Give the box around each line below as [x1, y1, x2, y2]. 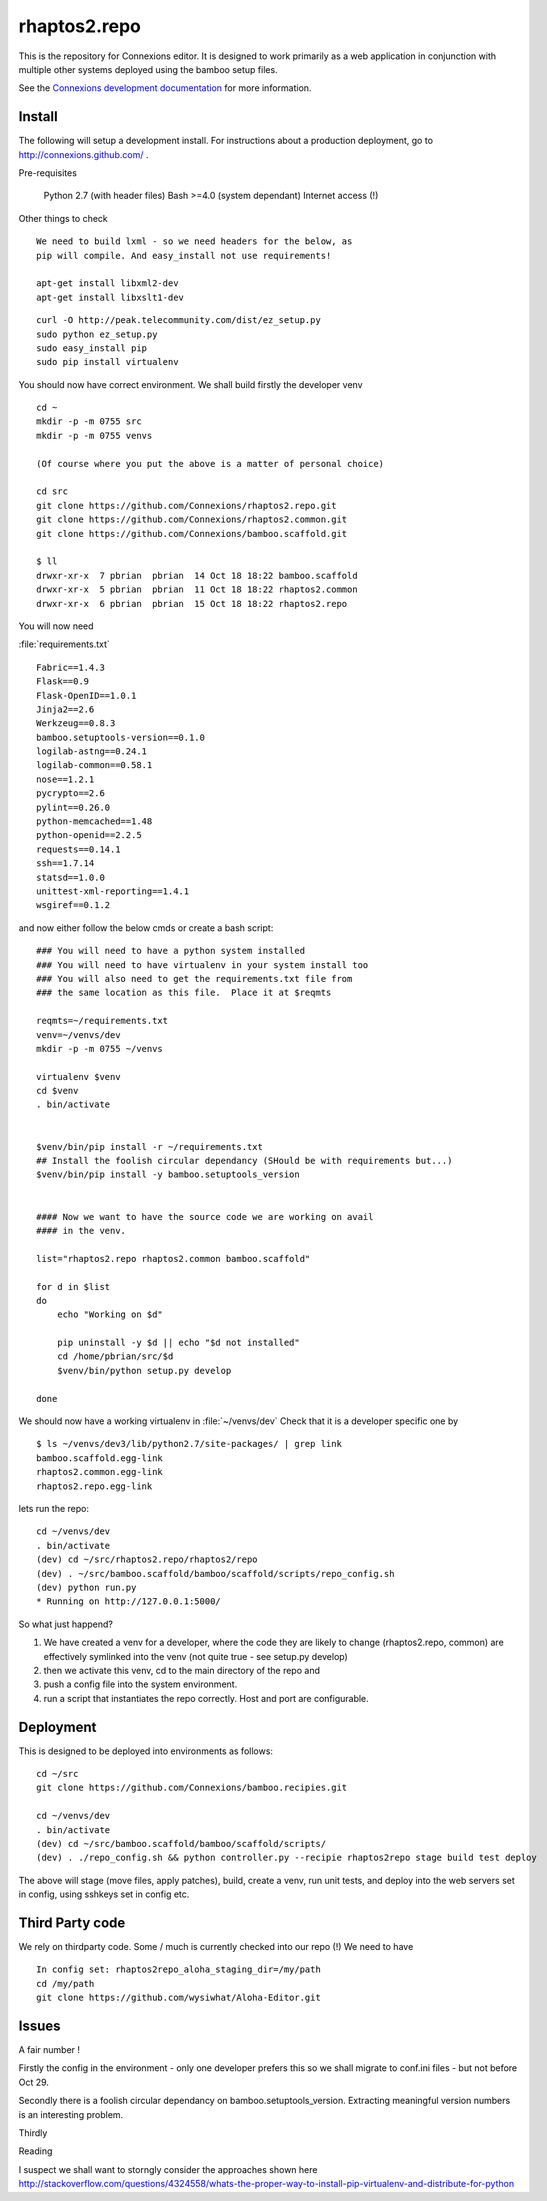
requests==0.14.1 [36, 843, 121, 855]
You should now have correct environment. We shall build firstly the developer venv [18, 378, 363, 390]
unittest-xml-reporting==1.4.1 [36, 885, 190, 897]
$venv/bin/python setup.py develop [56, 1365, 232, 1376]
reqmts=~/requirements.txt [36, 1015, 169, 1027]
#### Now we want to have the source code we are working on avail [36, 1211, 374, 1222]
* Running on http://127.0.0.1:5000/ [36, 1596, 222, 1607]
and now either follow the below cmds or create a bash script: [18, 921, 274, 934]
